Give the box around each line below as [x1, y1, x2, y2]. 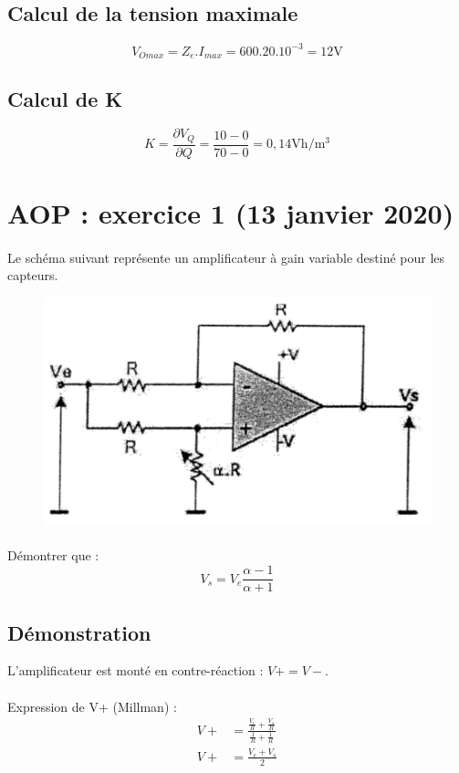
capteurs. [7, 266, 58, 285]
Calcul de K [7, 84, 123, 112]
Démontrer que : [7, 546, 99, 565]
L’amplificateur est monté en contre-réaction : [7, 661, 264, 680]
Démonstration [7, 618, 151, 646]
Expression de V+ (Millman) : [7, 696, 177, 716]
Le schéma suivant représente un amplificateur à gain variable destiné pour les [7, 247, 445, 266]
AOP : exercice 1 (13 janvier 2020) [7, 194, 454, 232]
